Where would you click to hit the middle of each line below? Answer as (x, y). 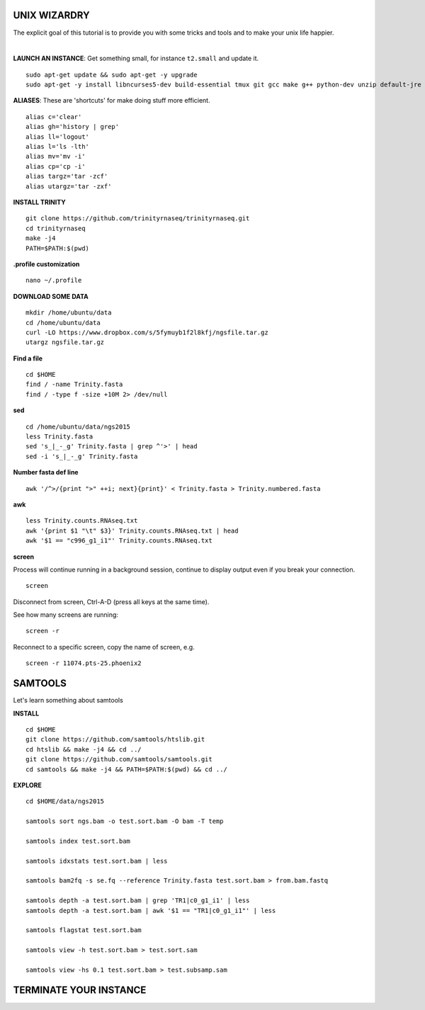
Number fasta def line (46, 472)
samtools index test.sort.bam (78, 841)
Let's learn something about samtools (68, 700)
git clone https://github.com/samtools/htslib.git (115, 739)
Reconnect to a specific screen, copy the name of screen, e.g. (104, 647)
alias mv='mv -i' (56, 157)
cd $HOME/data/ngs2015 (65, 801)
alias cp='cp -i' (56, 166)
